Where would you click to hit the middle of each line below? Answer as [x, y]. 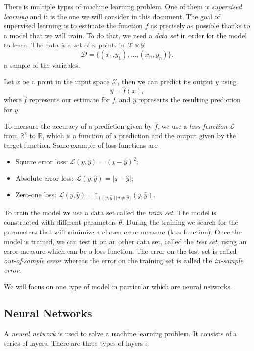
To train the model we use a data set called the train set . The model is [110, 212]
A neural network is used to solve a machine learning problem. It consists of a [121, 333]
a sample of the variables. [42, 64]
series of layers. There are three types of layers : [76, 343]
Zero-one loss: [36, 194]
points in [112, 45]
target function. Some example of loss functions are [81, 145]
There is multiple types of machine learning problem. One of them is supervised [123, 6]
